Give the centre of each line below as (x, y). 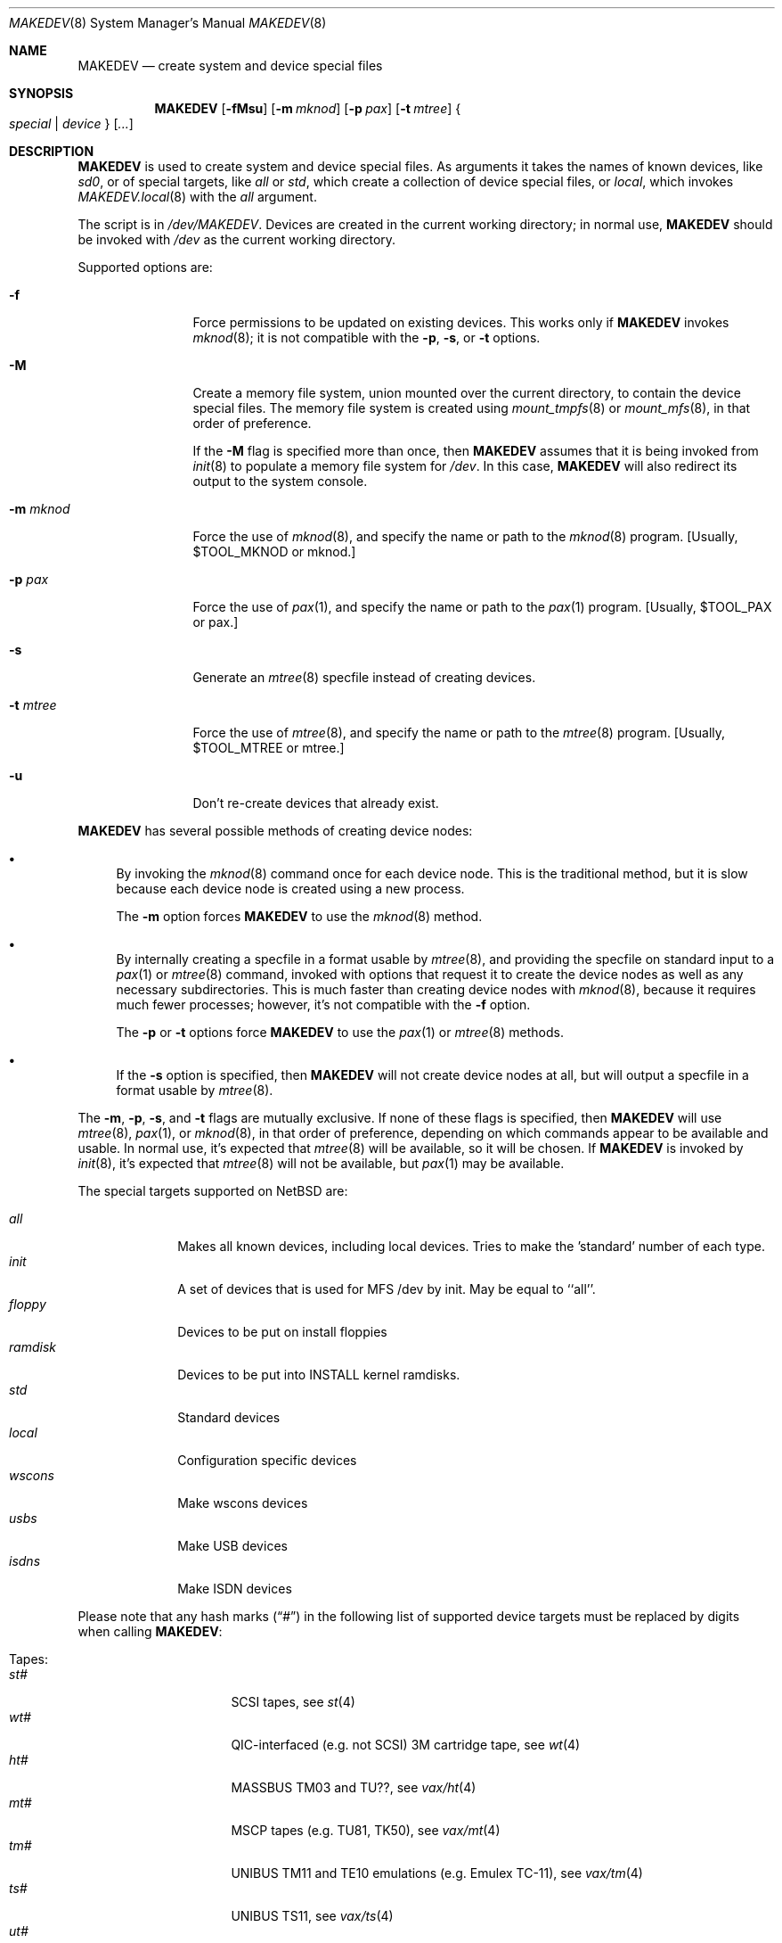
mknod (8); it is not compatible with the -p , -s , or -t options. (367, 338)
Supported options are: (145, 267)
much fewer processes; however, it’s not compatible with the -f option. (323, 1004)
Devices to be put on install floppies (282, 1332)
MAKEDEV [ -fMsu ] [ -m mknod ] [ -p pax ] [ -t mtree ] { (308, 108)
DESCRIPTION (52, 151)
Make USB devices (232, 1546)
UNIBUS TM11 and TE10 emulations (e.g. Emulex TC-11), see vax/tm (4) (437, 1873)
